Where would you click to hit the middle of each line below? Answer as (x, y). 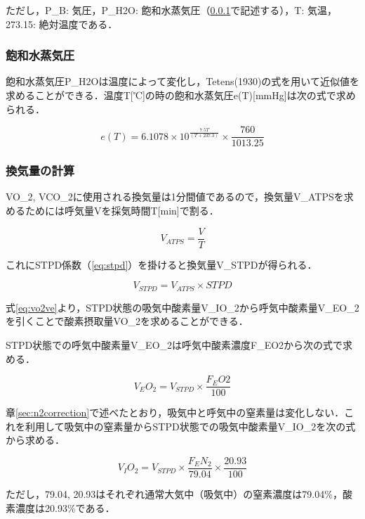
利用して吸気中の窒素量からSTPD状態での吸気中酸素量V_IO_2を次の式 (190, 426)
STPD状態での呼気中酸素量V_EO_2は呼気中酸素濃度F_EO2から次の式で (174, 344)
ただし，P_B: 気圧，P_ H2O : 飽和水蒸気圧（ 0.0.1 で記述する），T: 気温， (171, 10)
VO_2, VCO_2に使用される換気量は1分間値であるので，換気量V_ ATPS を (175, 197)
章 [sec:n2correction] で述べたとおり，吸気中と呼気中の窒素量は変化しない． (175, 412)
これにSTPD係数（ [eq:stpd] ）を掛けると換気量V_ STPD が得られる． (161, 264)
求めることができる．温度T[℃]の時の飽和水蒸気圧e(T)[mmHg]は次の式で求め (181, 95)
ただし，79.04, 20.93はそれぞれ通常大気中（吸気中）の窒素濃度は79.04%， (174, 494)
